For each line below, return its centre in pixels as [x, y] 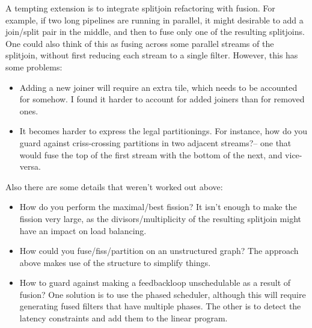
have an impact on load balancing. [83, 230]
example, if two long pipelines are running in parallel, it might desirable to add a [154, 20]
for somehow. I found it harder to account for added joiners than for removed [162, 99]
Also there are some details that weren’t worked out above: [114, 186]
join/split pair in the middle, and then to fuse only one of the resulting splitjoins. [155, 32]
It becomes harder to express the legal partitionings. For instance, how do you [164, 131]
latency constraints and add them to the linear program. [124, 318]
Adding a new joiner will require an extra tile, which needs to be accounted [158, 87]
